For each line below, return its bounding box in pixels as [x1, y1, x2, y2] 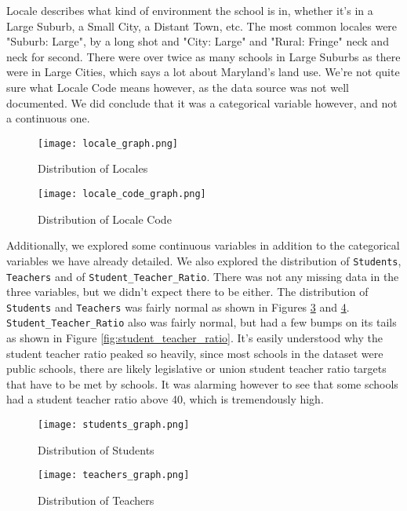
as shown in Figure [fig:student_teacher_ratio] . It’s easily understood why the [6, 330, 383, 346]
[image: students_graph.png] [38, 419, 190, 431]
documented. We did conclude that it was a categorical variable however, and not [6, 94, 398, 111]
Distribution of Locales [38, 160, 148, 177]
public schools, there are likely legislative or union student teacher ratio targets [6, 360, 387, 377]
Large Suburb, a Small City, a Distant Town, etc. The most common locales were [6, 17, 398, 34]
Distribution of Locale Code [38, 210, 172, 227]
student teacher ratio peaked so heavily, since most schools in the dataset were [6, 345, 383, 361]
